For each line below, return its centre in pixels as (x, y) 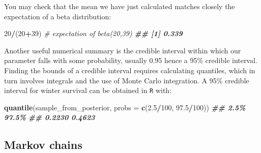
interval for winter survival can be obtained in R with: (88, 90)
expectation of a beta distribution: (58, 16)
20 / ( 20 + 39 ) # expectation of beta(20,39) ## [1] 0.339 (93, 33)
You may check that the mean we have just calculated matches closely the (120, 6)
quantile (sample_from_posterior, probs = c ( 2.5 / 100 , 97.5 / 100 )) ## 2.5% (125, 107)
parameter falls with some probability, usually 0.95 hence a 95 (101, 60)
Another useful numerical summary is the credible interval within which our (123, 50)
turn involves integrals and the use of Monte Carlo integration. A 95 (110, 80)
